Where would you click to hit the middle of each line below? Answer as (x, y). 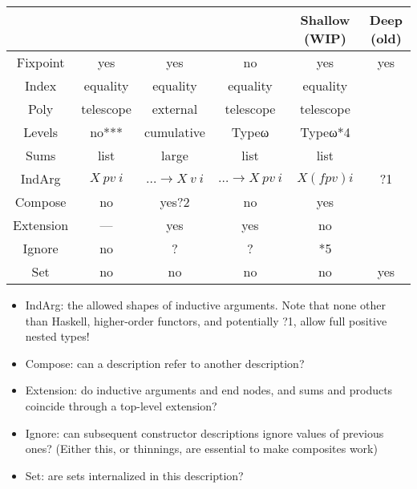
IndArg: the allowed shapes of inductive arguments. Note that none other (205, 305)
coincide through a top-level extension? (121, 405)
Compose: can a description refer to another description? (165, 363)
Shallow (325, 20)
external (175, 109)
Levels (41, 132)
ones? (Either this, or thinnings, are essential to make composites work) (201, 449)
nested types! (57, 336)
